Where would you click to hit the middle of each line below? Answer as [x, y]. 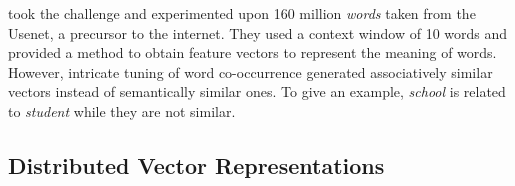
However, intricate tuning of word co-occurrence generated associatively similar [250, 71]
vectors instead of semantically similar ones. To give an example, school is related [257, 91]
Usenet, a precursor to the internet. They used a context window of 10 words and [258, 32]
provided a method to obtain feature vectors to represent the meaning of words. [252, 52]
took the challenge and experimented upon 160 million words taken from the [242, 13]
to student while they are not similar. [122, 110]
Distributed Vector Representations [196, 164]
